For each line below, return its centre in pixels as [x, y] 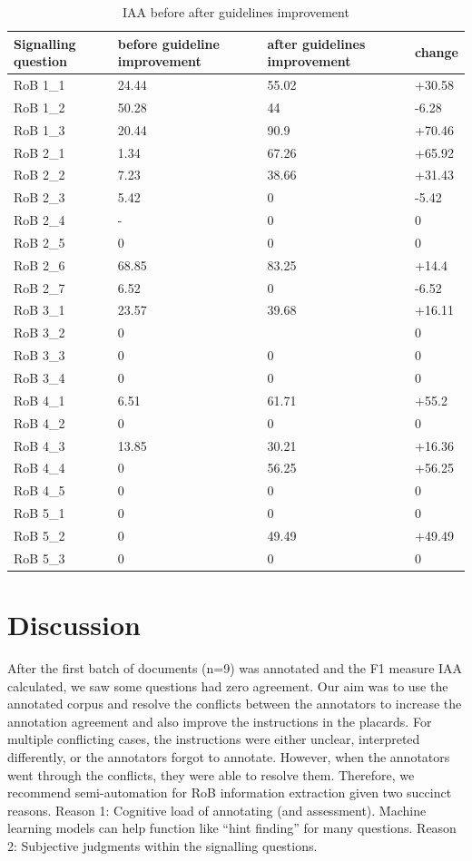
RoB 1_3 [39, 129]
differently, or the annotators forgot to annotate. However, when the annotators [229, 756]
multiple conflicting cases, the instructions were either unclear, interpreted [214, 739]
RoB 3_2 [39, 333]
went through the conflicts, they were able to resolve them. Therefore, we [211, 774]
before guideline [168, 43]
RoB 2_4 [39, 220]
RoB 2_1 [39, 152]
